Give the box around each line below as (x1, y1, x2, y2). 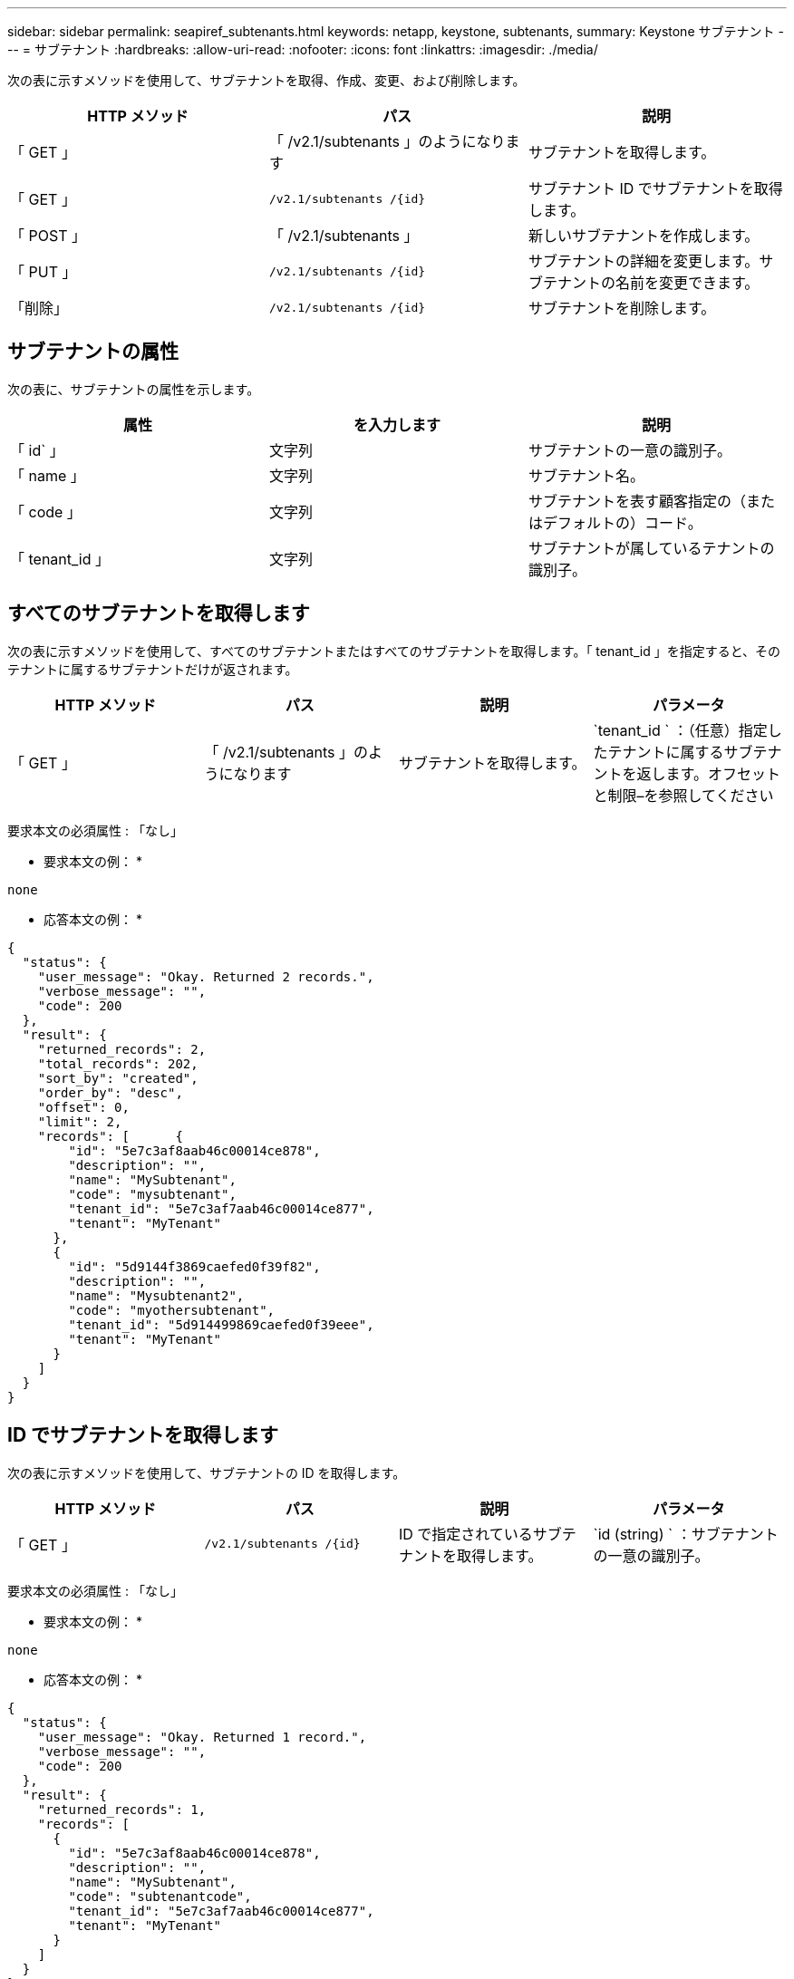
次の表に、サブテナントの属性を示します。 (7, 381, 260, 397)
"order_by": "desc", (37, 1085, 183, 1100)
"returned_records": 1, (37, 1801, 207, 1817)
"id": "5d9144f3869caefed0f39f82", (68, 1259, 321, 1274)
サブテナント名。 (528, 466, 644, 485)
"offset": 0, (37, 1099, 130, 1115)
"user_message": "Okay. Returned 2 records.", (37, 969, 374, 984)
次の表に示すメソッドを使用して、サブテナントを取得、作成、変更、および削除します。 (7, 72, 526, 88)
